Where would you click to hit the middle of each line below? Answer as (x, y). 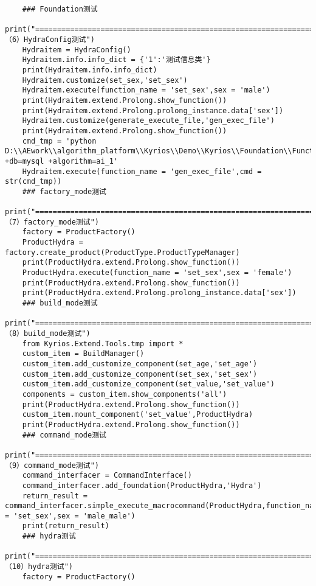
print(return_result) (66, 526)
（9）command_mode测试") (52, 465)
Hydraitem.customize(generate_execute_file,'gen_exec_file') (148, 121)
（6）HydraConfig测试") (50, 39)
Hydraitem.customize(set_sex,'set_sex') (105, 80)
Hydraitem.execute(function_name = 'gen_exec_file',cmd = (142, 171)
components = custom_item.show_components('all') (125, 394)
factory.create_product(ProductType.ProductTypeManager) (122, 252)
